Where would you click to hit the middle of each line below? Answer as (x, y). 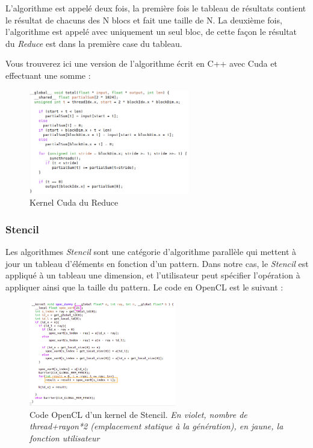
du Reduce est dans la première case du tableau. (94, 43)
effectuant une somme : (48, 75)
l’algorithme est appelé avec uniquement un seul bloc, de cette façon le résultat (151, 32)
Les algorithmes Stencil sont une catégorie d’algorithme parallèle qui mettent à (151, 252)
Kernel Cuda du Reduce (74, 202)
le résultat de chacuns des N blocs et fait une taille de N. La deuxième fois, (144, 20)
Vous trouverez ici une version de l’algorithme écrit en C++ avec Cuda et (141, 63)
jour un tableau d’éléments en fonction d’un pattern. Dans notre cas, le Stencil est (157, 263)
